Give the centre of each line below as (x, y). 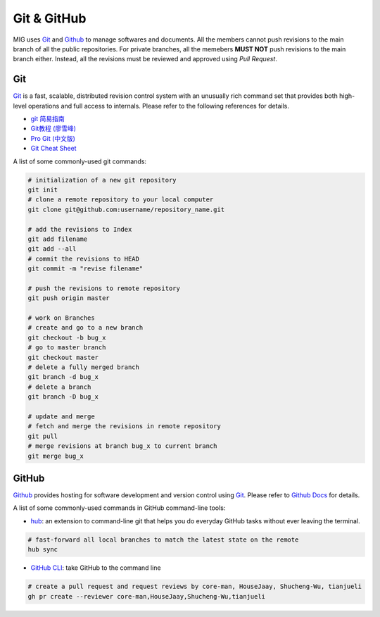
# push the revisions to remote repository (104, 288)
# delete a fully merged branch (84, 367)
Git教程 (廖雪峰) (53, 129)
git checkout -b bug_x (67, 337)
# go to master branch (67, 348)
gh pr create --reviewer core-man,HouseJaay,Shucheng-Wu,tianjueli (147, 596)
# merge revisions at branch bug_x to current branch (122, 446)
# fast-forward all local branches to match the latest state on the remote (163, 540)
